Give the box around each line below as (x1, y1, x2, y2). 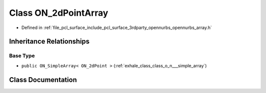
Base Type (9, 52, 35, 59)
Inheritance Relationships (9, 37, 90, 46)
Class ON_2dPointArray (9, 7, 108, 18)
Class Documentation (9, 75, 77, 84)
